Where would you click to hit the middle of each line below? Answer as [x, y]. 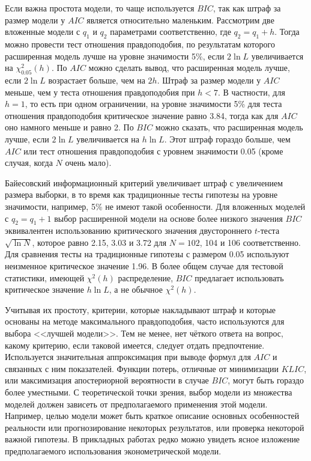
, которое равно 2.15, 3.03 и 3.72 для [99, 242]
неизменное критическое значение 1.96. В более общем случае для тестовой [144, 266]
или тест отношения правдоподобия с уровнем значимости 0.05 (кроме [153, 151]
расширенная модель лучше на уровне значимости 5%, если [115, 56]
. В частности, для [251, 92]
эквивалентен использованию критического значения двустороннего [128, 230]
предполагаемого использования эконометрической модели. [113, 450]
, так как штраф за [247, 8]
